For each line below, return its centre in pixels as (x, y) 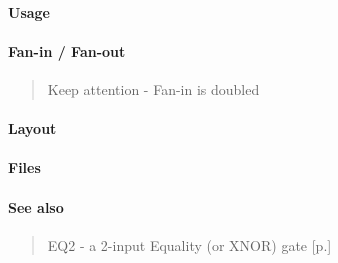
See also (36, 206)
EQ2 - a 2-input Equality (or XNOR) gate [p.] (189, 244)
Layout (32, 128)
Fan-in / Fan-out (67, 50)
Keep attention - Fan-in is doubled (153, 88)
